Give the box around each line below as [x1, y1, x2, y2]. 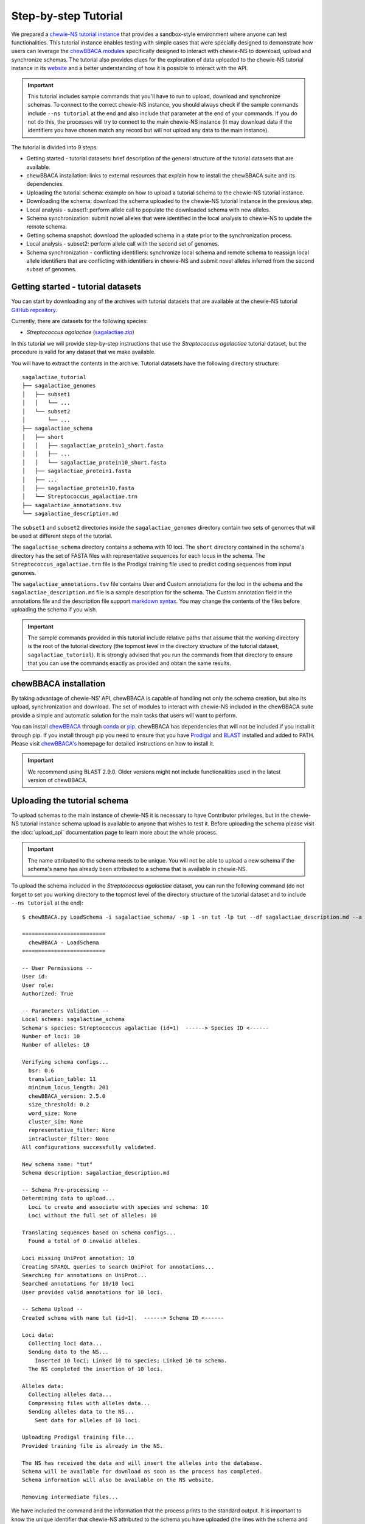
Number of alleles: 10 [22, 1041, 90, 1049]
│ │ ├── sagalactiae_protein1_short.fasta [22, 442, 164, 449]
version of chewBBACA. [27, 777, 88, 784]
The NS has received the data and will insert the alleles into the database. [22, 1459, 263, 1466]
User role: [22, 981, 55, 989]
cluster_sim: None [28, 1118, 83, 1125]
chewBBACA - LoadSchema [28, 939, 100, 946]
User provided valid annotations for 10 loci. [22, 1289, 164, 1295]
